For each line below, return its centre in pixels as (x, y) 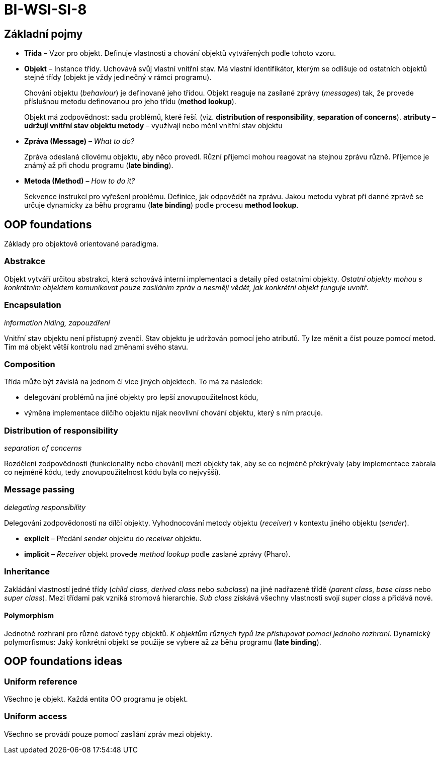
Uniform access (36, 717)
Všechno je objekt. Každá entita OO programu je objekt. (96, 699)
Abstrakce (25, 261)
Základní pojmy (43, 34)
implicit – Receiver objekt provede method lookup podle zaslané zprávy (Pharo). (157, 554)
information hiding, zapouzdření (57, 322)
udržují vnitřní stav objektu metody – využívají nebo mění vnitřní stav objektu (153, 126)
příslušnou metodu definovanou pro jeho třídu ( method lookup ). (130, 102)
